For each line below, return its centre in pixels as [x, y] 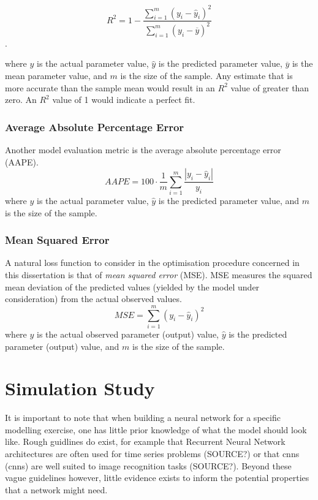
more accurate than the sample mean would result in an [110, 87]
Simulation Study [80, 388]
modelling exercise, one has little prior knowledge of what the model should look [156, 429]
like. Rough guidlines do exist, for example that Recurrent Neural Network [145, 441]
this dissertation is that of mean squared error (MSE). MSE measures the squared [159, 275]
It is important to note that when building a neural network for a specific [143, 418]
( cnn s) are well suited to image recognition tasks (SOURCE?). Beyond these [148, 465]
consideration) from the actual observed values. [93, 299]
